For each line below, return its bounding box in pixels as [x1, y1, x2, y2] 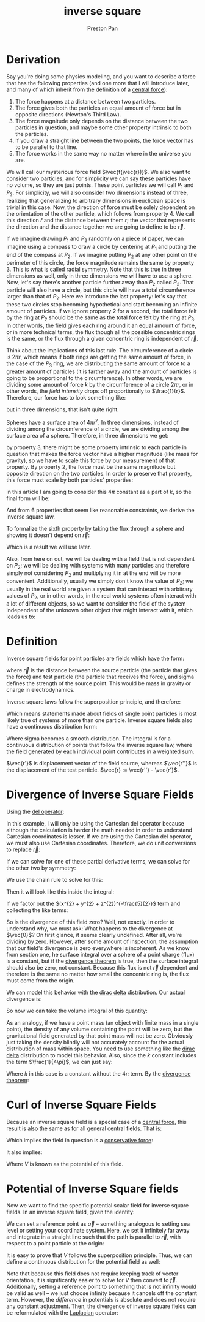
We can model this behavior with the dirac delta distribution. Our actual [6, 989, 185, 996]
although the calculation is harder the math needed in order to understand [6, 826, 192, 834]
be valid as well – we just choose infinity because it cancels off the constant [6, 1290, 197, 1297]
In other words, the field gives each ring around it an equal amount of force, [6, 322, 196, 329]
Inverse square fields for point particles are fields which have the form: [6, 655, 184, 662]
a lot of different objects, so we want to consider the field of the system [6, 599, 186, 607]
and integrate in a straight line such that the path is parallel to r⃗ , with [6, 1233, 181, 1240]
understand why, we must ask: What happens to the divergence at [6, 924, 173, 932]
